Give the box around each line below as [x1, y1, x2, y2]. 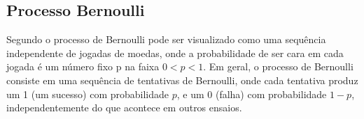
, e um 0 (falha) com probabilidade [176, 86, 327, 101]
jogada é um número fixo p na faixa [6, 59, 160, 74]
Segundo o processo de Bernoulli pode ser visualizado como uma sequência [6, 32, 326, 47]
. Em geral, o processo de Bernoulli [203, 59, 353, 74]
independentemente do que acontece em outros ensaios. [6, 100, 242, 115]
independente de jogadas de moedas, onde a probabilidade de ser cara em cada [6, 45, 344, 60]
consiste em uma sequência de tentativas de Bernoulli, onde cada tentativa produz [6, 72, 358, 87]
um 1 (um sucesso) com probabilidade [6, 86, 169, 101]
